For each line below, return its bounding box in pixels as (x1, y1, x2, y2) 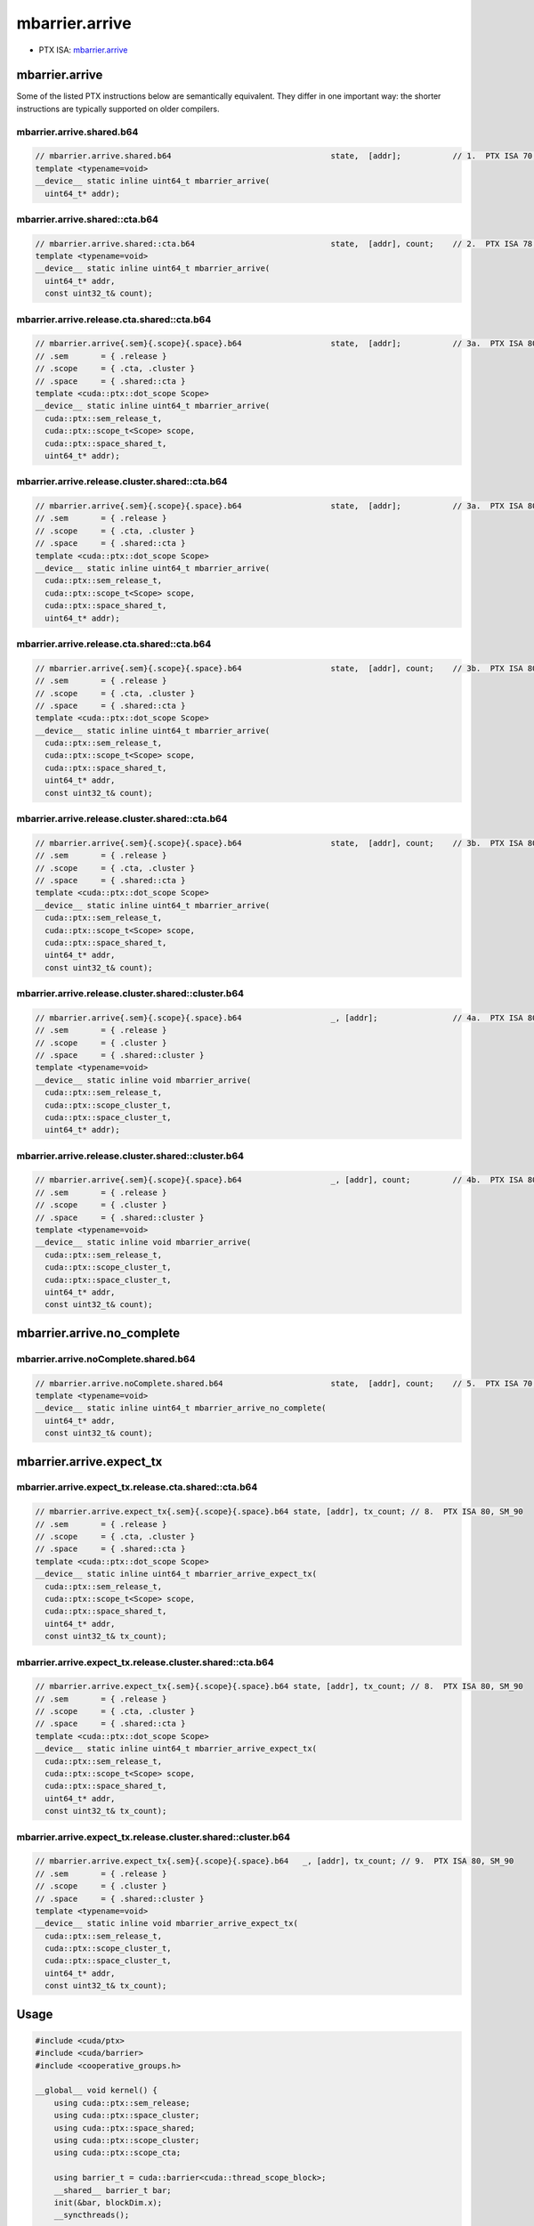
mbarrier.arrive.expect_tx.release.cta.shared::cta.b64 (16, 1481, 258, 1493)
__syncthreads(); (53, 2210, 130, 2221)
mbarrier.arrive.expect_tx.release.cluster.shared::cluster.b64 (16, 1831, 291, 1843)
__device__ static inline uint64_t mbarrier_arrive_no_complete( (35, 1403, 327, 1413)
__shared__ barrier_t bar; (53, 2185, 173, 2195)
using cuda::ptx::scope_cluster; (53, 2135, 200, 2145)
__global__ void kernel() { (35, 2085, 158, 2096)
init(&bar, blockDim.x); (53, 2198, 163, 2207)
